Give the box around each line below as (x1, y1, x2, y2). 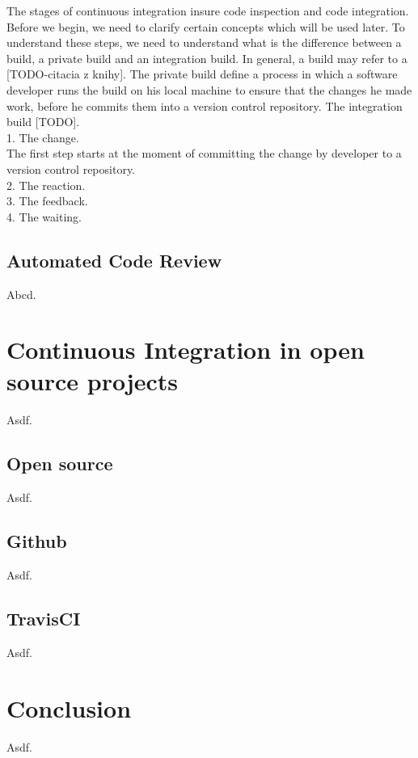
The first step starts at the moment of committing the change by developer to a (6, 145, 402, 162)
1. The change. (6, 128, 79, 145)
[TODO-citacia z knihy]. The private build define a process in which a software (6, 65, 398, 82)
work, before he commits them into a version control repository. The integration (6, 97, 403, 114)
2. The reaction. (6, 176, 86, 193)
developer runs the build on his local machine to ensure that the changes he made (6, 81, 412, 98)
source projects (6, 364, 179, 398)
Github (6, 528, 67, 554)
